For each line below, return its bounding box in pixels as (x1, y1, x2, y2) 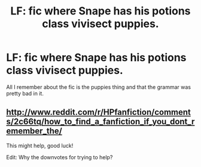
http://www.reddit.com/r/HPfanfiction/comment (6, 107, 191, 118)
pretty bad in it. (6, 90, 44, 97)
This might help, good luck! (6, 142, 74, 149)
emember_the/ (6, 126, 63, 136)
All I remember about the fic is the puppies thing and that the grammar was (6, 83, 191, 91)
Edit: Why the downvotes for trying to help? (6, 153, 113, 160)
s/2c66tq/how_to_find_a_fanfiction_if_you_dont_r (6, 117, 195, 127)
